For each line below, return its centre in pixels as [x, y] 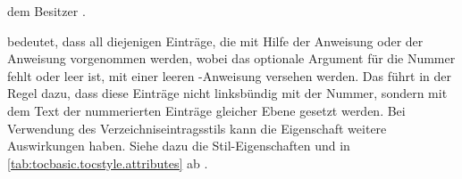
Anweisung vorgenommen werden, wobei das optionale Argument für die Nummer [231, 58]
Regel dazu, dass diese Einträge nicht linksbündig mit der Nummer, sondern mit [227, 93]
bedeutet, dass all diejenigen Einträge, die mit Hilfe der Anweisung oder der [215, 41]
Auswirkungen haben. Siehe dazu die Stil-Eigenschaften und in [179, 146]
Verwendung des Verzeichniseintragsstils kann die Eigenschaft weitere [197, 128]
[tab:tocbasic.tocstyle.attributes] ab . [108, 163]
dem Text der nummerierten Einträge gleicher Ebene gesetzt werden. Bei [206, 110]
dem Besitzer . [46, 11]
